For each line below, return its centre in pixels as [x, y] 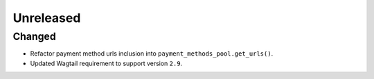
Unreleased [47, 18]
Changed [35, 36]
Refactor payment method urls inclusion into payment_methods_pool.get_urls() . [152, 54]
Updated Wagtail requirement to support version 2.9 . [106, 63]
